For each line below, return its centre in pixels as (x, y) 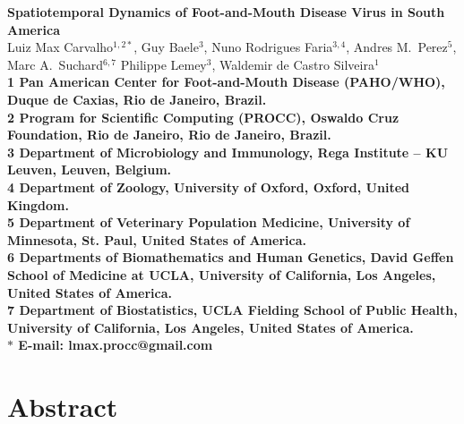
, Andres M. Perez (397, 47)
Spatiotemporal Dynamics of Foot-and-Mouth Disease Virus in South (226, 12)
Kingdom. (38, 204)
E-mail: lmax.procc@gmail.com (116, 345)
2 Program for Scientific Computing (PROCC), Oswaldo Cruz (203, 117)
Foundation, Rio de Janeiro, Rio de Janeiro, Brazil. (169, 135)
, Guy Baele (166, 47)
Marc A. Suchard (56, 64)
